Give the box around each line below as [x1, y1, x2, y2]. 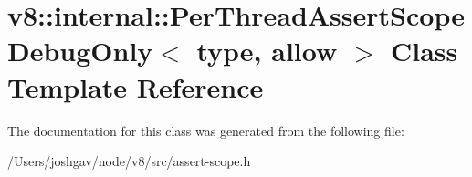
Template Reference [7, 68, 264, 105]
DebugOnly [7, 32, 153, 69]
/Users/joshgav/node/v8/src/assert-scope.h [7, 151, 251, 171]
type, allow [196, 32, 338, 69]
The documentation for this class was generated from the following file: [7, 120, 404, 140]
